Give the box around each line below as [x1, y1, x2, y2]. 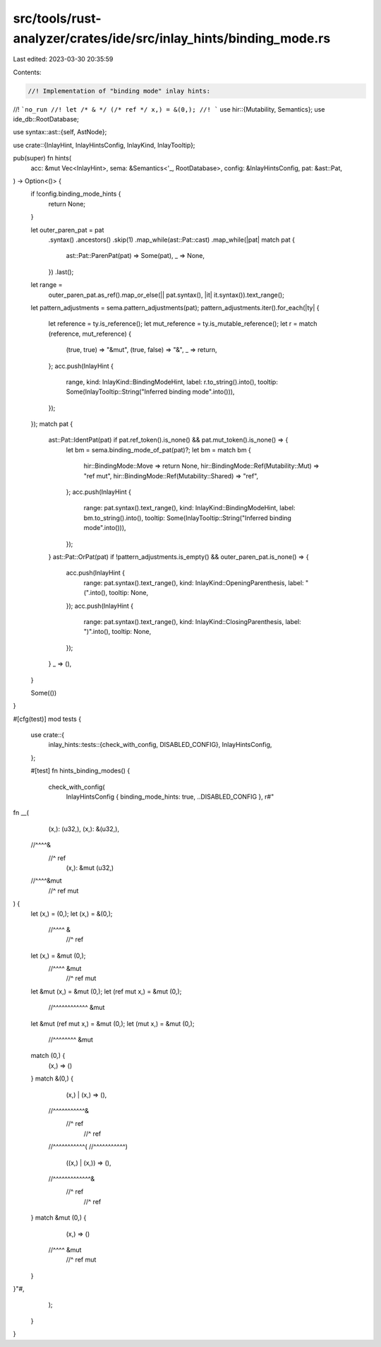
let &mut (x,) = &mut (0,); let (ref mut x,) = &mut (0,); [30, 987, 182, 996]
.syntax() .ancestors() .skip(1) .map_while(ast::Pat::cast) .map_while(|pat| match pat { [48, 235, 296, 244]
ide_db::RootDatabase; [13, 115, 79, 124]
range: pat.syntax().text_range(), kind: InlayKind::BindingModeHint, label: [83, 504, 296, 512]
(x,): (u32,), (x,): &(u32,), [48, 824, 120, 833]
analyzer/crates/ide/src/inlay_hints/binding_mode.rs [13, 30, 331, 46]
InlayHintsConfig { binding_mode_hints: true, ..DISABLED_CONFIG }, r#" [66, 792, 274, 801]
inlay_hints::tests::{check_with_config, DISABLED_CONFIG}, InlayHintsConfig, [48, 741, 272, 749]
